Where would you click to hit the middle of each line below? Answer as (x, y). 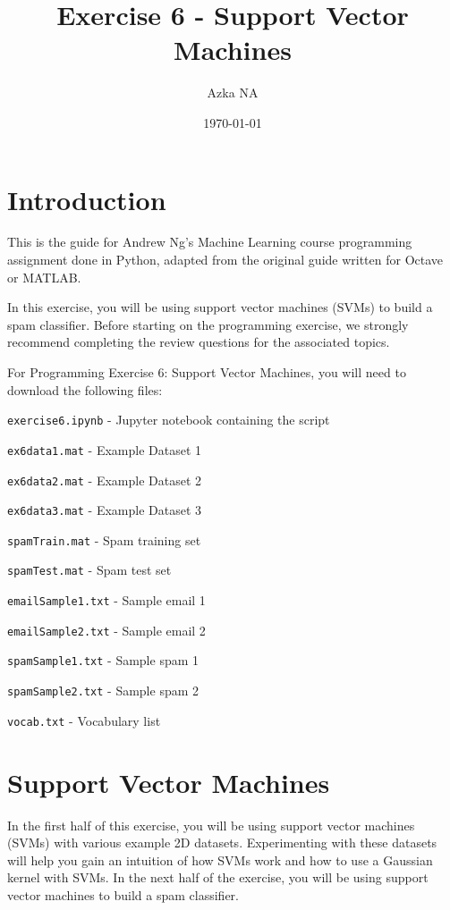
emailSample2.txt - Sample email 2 (106, 630)
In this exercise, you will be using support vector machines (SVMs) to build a (220, 307)
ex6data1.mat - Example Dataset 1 (105, 449)
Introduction (87, 199)
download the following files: (85, 389)
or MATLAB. (44, 277)
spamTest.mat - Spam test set (89, 570)
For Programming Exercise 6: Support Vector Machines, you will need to (207, 372)
